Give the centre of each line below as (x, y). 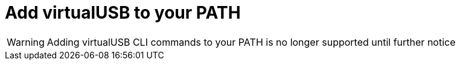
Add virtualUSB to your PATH (123, 13)
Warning (26, 42)
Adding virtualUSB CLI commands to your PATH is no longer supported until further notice (251, 42)
